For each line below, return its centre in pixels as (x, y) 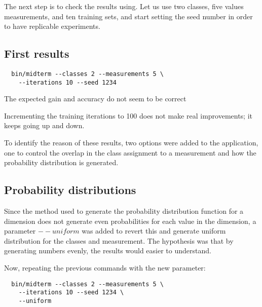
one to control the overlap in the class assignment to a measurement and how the (130, 152)
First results (37, 53)
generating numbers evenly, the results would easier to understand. (108, 251)
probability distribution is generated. (61, 162)
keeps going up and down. (44, 125)
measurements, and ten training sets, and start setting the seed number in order (128, 16)
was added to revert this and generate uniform (154, 231)
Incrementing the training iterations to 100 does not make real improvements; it (128, 115)
